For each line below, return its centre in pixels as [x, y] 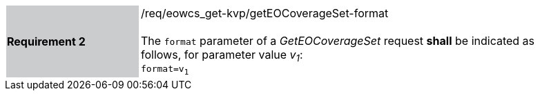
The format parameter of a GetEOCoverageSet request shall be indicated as [338, 41]
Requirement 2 [46, 41]
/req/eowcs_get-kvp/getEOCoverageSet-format [265, 13]
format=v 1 [165, 70]
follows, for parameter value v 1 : [222, 56]
